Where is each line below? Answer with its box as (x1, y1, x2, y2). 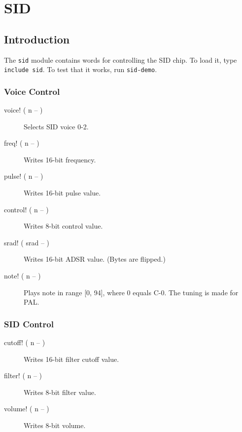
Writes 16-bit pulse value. (24, 188, 101, 198)
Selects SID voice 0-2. (24, 121, 89, 131)
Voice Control (4, 85, 60, 97)
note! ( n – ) (4, 271, 41, 281)
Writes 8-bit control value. (24, 221, 103, 231)
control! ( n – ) (4, 204, 49, 214)
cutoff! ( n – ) (4, 337, 45, 348)
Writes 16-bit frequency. (24, 154, 96, 164)
